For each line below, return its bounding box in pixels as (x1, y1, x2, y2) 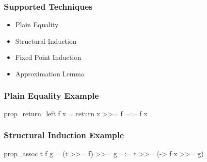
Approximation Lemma (15, 69, 84, 78)
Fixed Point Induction (15, 52, 81, 62)
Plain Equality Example (4, 89, 99, 101)
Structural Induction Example (4, 129, 124, 141)
